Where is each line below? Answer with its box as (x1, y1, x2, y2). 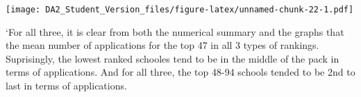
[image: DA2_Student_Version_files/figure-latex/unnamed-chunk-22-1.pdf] (6, 5, 354, 14)
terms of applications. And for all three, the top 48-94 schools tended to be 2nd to (6, 65, 355, 79)
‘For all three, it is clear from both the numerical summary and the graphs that (6, 24, 344, 39)
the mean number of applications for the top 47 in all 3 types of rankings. (6, 38, 319, 52)
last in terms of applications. (6, 78, 127, 93)
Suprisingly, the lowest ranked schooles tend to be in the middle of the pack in (6, 51, 339, 65)
